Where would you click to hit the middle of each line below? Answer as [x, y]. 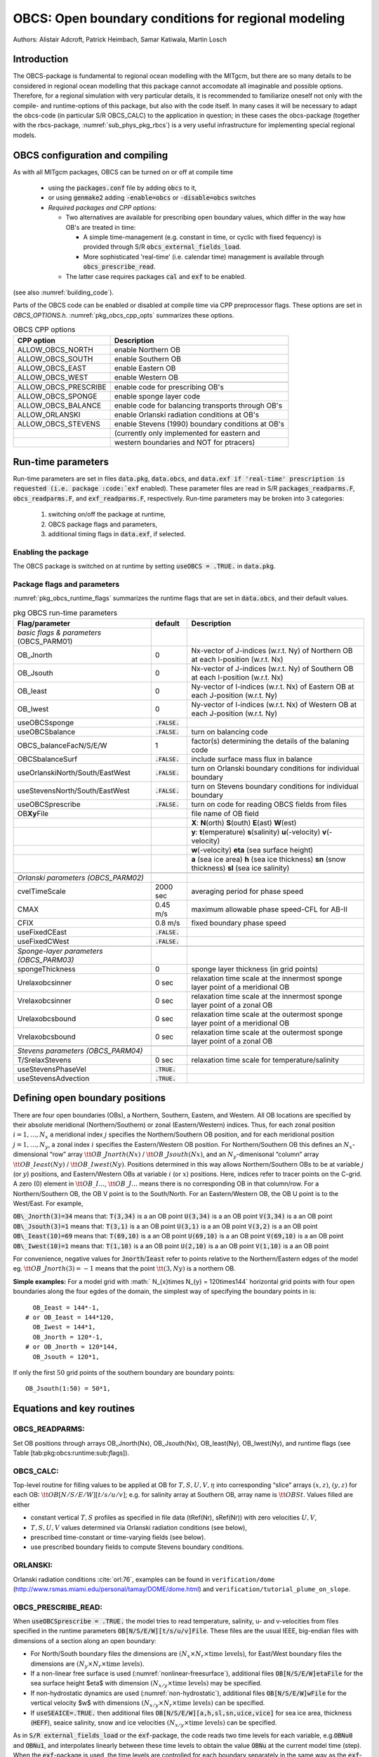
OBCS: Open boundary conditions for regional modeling [179, 18]
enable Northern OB [147, 349]
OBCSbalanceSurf [47, 759]
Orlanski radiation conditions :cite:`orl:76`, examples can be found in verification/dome [144, 1579]
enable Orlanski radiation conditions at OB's [187, 415]
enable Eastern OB [145, 368]
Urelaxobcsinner [45, 983]
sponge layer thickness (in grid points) [255, 969]
